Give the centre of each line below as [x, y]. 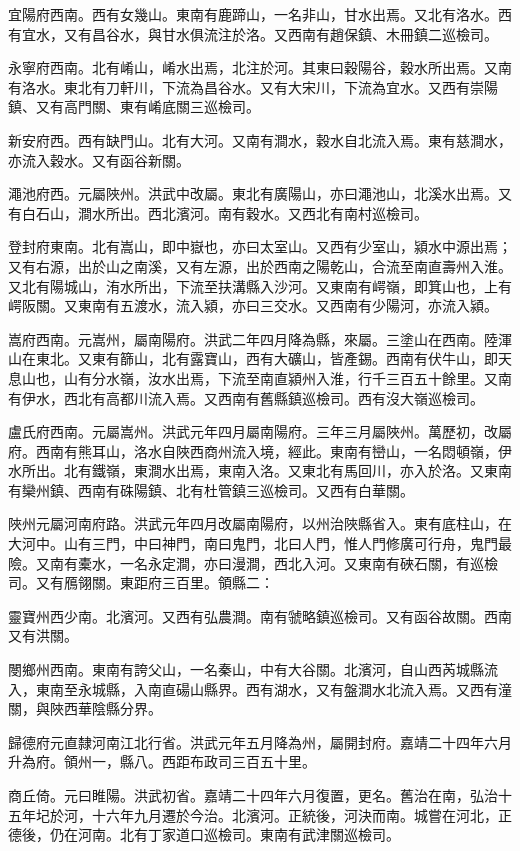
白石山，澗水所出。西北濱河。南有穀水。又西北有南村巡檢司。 [224, 212]
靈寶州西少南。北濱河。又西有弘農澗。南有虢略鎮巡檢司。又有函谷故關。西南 [260, 615]
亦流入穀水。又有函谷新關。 [99, 159]
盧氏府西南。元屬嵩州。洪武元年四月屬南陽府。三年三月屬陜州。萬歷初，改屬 [260, 431]
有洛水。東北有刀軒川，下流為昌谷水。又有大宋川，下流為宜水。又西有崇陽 [253, 86]
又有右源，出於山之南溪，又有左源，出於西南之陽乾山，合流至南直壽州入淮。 [260, 265]
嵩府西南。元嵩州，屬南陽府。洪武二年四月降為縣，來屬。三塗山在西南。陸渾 [260, 338]
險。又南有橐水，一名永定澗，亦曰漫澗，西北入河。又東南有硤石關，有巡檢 [253, 562]
